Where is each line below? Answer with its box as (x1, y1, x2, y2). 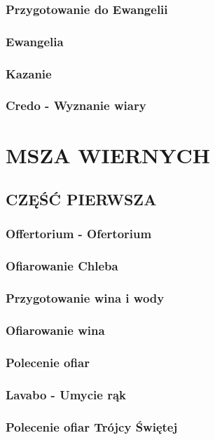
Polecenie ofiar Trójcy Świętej (6, 418, 178, 435)
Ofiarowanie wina (6, 321, 105, 338)
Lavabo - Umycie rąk (6, 385, 127, 403)
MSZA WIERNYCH (6, 140, 211, 169)
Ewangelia (6, 32, 64, 50)
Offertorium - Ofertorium (6, 225, 152, 242)
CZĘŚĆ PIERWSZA (6, 188, 157, 210)
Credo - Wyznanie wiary (6, 97, 146, 114)
